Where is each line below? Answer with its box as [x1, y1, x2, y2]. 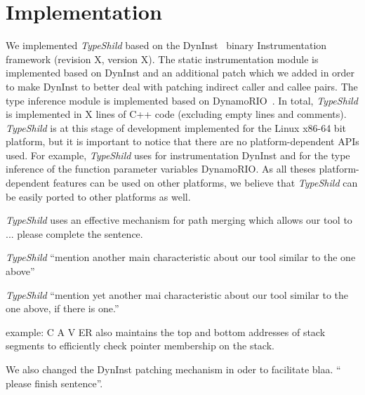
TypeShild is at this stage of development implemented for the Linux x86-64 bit [6, 120, 346, 135]
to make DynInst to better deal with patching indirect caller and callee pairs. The [6, 79, 358, 93]
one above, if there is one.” [6, 301, 119, 316]
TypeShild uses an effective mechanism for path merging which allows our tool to [6, 213, 352, 227]
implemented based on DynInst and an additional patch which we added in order [6, 65, 355, 80]
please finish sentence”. [6, 375, 103, 390]
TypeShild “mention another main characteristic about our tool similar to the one [6, 250, 356, 265]
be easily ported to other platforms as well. [6, 189, 191, 203]
